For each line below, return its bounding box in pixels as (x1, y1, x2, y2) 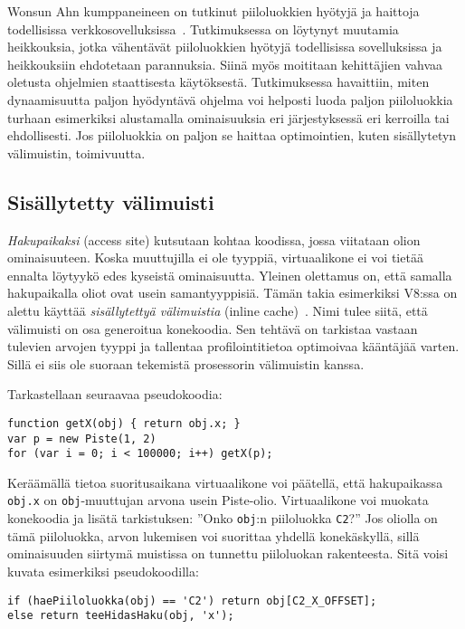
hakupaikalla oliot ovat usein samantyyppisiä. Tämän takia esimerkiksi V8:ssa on (7, 283, 458, 302)
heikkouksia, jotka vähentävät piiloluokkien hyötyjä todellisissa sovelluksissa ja (7, 37, 442, 56)
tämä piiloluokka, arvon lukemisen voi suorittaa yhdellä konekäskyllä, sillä (7, 526, 420, 545)
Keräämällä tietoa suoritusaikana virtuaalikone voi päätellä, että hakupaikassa (7, 472, 443, 491)
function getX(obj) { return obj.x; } (7, 416, 241, 430)
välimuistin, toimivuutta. (7, 143, 146, 162)
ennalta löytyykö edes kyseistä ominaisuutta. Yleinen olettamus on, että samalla (7, 265, 452, 284)
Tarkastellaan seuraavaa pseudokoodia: (7, 385, 223, 404)
